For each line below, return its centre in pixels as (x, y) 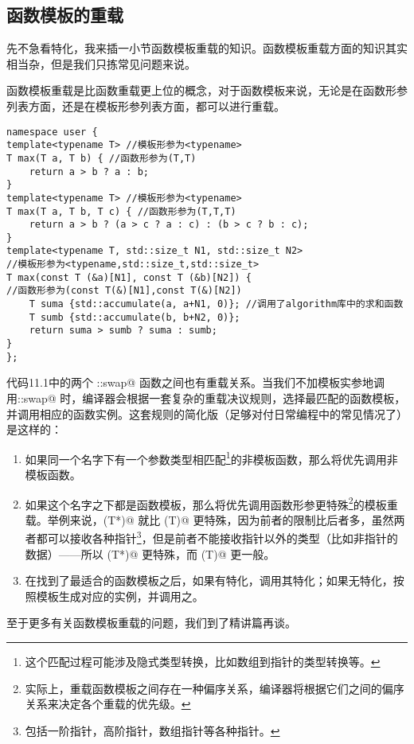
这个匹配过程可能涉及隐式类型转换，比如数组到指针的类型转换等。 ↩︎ (203, 662)
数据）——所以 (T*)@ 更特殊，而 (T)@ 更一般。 (150, 553)
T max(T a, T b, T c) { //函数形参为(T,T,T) (121, 211)
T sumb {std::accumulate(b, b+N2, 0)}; (135, 317)
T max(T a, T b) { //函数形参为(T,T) (102, 158)
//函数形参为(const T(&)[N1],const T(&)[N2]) (124, 291)
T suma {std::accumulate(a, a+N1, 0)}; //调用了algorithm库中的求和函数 (216, 304)
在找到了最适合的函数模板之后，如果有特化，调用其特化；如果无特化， (209, 580)
